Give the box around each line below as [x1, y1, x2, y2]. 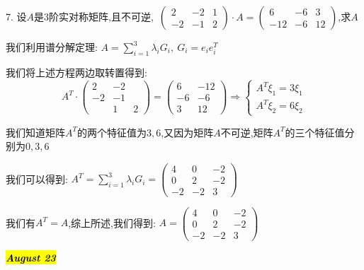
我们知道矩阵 [6, 124, 65, 139]
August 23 [6, 250, 56, 265]
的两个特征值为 [77, 124, 147, 139]
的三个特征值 [285, 124, 345, 139]
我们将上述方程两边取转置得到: [6, 64, 147, 79]
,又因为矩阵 [161, 124, 214, 139]
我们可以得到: [6, 171, 68, 186]
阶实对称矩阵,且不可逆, [49, 9, 154, 23]
